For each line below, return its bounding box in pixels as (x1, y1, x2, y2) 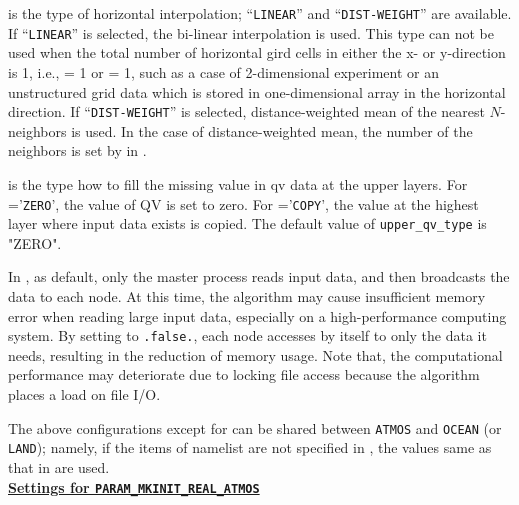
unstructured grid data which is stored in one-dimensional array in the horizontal (8, 81, 506, 102)
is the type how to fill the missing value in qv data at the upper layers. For (8, 173, 468, 194)
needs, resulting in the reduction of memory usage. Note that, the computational (8, 344, 503, 365)
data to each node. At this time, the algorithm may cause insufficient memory (8, 286, 486, 307)
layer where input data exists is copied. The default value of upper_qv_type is (8, 213, 487, 234)
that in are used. (8, 456, 110, 477)
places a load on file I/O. (8, 384, 161, 405)
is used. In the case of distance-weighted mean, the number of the (71, 120, 473, 141)
